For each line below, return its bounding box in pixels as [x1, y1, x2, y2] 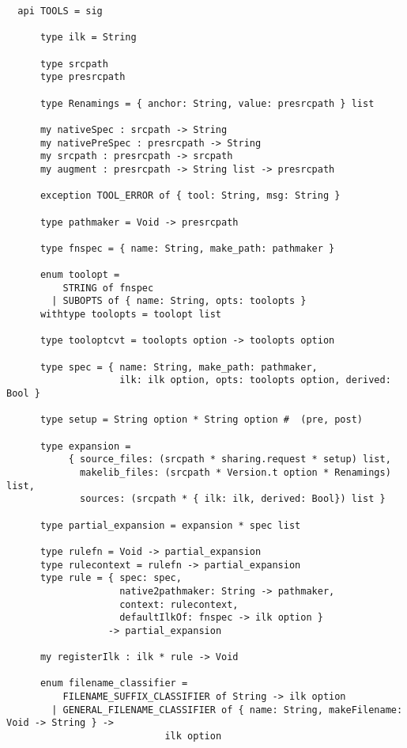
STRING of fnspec [62, 282, 154, 294]
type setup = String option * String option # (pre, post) [40, 414, 364, 426]
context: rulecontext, [119, 598, 239, 610]
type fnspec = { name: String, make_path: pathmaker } [40, 242, 335, 254]
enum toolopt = [40, 269, 120, 281]
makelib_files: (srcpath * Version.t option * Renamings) [80, 466, 391, 478]
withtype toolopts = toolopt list [40, 309, 222, 321]
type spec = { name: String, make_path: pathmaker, [40, 361, 318, 373]
